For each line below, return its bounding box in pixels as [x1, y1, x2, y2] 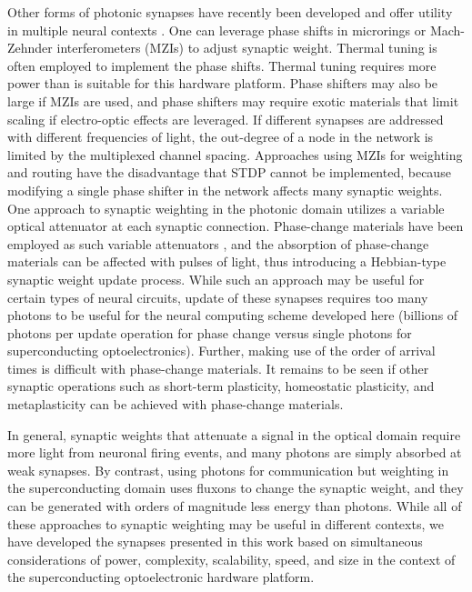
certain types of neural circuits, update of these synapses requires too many [7, 287, 428, 306]
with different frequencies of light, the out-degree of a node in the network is [7, 127, 434, 146]
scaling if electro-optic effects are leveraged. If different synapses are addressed [7, 109, 444, 128]
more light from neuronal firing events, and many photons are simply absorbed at [7, 443, 462, 462]
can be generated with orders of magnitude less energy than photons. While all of [7, 497, 462, 516]
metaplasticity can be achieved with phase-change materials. [7, 395, 344, 414]
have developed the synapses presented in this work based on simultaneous [7, 532, 423, 551]
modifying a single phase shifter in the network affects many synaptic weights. [7, 180, 443, 199]
